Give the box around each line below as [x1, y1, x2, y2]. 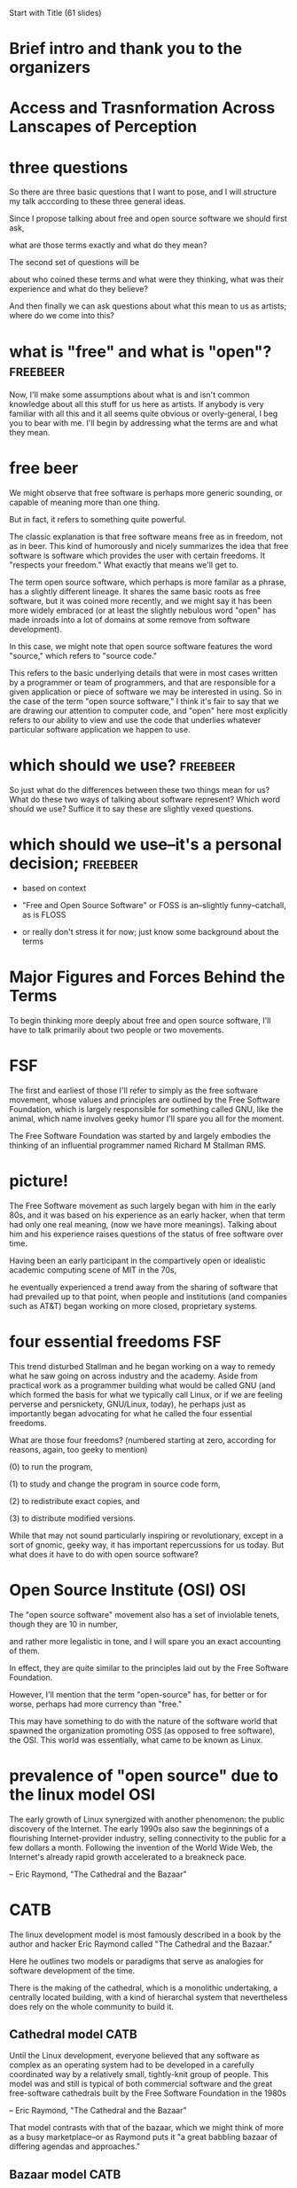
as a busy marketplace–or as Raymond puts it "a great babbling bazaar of [9, 2132, 277, 2143]
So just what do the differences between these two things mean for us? [9, 785, 270, 796]
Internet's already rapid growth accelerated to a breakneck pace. [9, 1851, 246, 1862]
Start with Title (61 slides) [9, 8, 102, 18]
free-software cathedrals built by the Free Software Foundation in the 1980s [9, 2088, 286, 2098]
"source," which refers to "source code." [9, 651, 158, 662]
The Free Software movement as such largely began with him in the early [9, 1200, 277, 1211]
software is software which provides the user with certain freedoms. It [9, 550, 266, 561]
